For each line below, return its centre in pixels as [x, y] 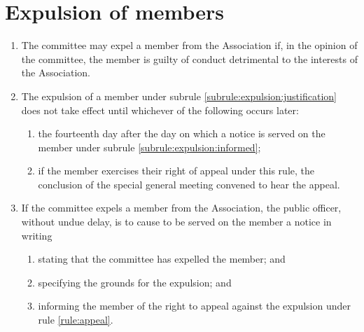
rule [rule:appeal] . [76, 320]
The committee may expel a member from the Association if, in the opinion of [189, 45]
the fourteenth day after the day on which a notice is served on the [182, 133]
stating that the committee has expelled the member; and [162, 259]
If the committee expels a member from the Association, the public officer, [181, 208]
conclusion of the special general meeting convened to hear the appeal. [189, 184]
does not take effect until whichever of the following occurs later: [160, 110]
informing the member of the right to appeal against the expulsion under [194, 306]
